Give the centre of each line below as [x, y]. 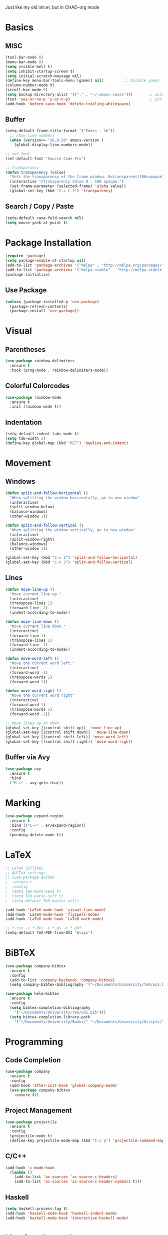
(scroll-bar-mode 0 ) [27, 90]
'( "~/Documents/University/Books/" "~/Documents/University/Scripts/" [89, 1022]
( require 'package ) [25, 256]
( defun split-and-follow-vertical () [44, 525]
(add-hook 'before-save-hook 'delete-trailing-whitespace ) [68, 104]
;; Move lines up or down [32, 723]
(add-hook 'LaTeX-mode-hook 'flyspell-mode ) [52, 914]
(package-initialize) [28, 275]
